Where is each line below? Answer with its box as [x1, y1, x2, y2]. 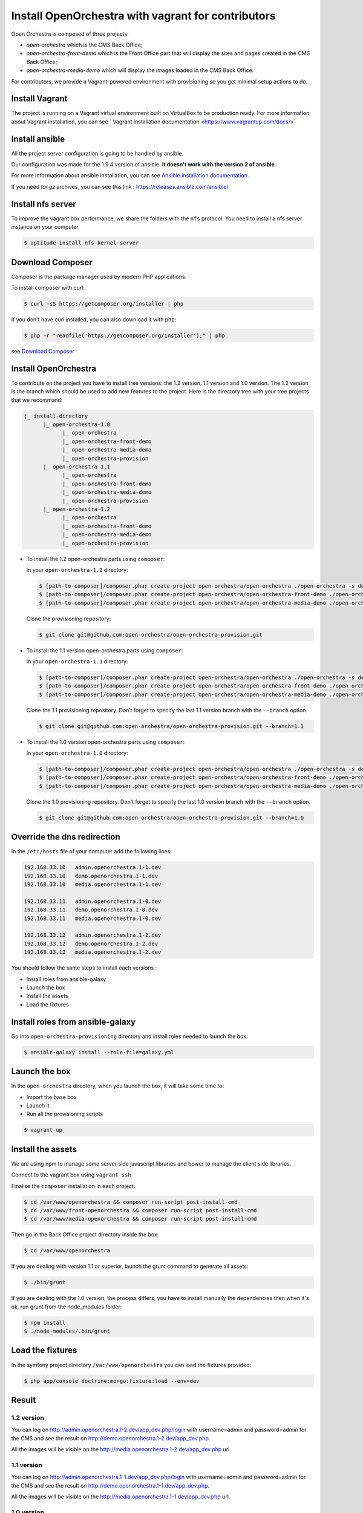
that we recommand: [11, 396, 63, 404]
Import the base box [26, 1093, 77, 1101]
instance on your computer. [11, 223, 80, 231]
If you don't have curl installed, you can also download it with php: [11, 316, 177, 323]
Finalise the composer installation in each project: [11, 1182, 136, 1189]
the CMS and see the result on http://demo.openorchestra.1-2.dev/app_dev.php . [11, 1434, 211, 1442]
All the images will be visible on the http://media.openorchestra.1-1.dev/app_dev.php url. [11, 1493, 231, 1500]
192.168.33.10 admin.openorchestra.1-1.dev [24, 864, 162, 871]
